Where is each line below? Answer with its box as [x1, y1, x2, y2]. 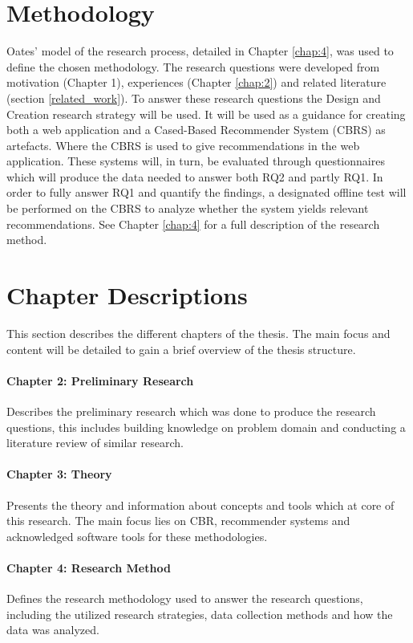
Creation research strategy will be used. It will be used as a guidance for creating [6, 105, 406, 122]
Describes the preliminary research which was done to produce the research [6, 402, 376, 419]
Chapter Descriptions [6, 279, 248, 311]
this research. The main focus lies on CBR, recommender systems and [6, 512, 350, 529]
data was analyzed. [6, 621, 99, 638]
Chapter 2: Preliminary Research [6, 372, 194, 389]
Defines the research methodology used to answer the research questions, [6, 590, 363, 607]
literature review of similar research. [6, 434, 184, 451]
